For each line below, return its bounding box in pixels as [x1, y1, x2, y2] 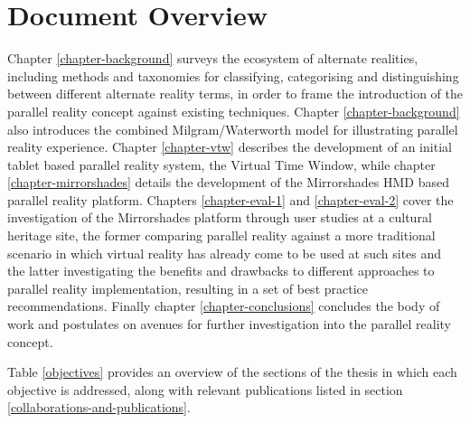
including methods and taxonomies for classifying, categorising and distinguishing [7, 66, 459, 85]
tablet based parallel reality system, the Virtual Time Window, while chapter [7, 155, 436, 174]
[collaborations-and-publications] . [7, 398, 191, 417]
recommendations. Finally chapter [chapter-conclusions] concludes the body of [7, 296, 440, 315]
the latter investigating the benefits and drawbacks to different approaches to [7, 261, 435, 280]
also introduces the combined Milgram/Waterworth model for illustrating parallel [7, 119, 458, 138]
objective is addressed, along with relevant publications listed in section [7, 380, 403, 399]
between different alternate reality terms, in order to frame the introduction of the [7, 84, 463, 103]
